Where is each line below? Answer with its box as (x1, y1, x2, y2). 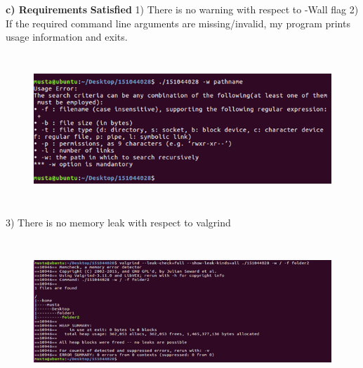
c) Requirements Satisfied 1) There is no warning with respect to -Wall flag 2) (6, 2, 359, 16)
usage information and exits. (6, 29, 128, 44)
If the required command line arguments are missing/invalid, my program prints (6, 15, 350, 30)
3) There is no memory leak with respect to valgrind (6, 215, 231, 230)
